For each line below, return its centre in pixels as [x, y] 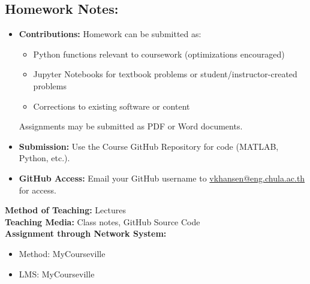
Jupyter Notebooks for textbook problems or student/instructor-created [165, 74]
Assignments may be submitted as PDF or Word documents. [131, 126]
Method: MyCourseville [62, 253]
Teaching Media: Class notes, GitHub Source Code [103, 221]
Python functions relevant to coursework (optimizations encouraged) [159, 54]
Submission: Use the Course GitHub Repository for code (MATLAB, [149, 146]
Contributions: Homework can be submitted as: [110, 34]
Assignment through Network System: [86, 233]
